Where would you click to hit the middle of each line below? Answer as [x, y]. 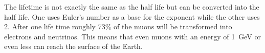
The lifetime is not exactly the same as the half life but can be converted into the [132, 7]
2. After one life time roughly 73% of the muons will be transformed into [118, 26]
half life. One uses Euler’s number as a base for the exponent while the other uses [132, 16]
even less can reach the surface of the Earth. [73, 46]
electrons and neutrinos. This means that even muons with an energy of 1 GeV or [132, 36]
